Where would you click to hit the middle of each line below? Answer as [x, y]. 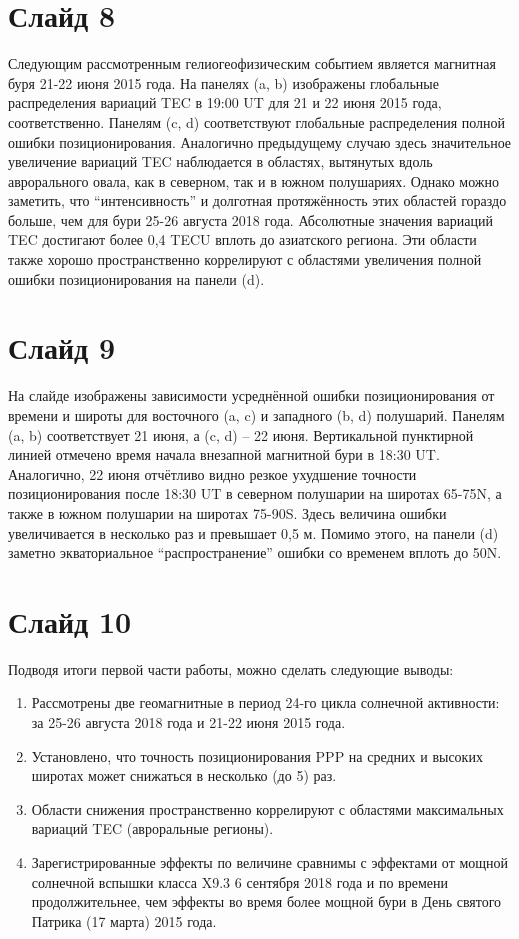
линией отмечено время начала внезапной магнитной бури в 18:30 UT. [224, 454]
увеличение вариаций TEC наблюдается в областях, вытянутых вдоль [220, 161]
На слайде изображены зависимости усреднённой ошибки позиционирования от [251, 395]
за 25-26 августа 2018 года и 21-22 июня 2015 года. [188, 722]
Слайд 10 [70, 620]
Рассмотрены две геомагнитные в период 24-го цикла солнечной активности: [265, 702]
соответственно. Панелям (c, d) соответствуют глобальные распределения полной [257, 121]
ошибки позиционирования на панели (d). [136, 278]
